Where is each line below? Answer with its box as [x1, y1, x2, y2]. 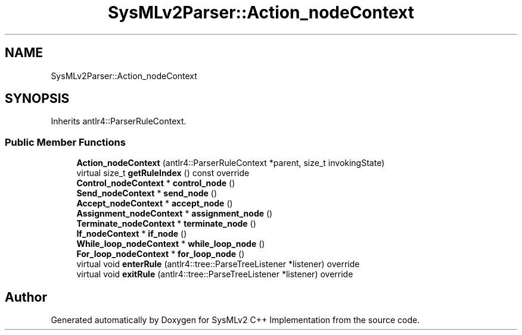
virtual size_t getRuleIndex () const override [76, 168, 250, 179]
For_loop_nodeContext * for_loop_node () [76, 249, 245, 259]
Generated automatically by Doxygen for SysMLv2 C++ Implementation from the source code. [51, 315, 420, 325]
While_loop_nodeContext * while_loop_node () [76, 239, 265, 249]
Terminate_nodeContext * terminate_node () [76, 218, 256, 229]
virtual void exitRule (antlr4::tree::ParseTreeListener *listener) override [76, 269, 353, 280]
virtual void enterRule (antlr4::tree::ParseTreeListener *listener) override [76, 259, 360, 270]
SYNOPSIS [5, 91, 70, 107]
